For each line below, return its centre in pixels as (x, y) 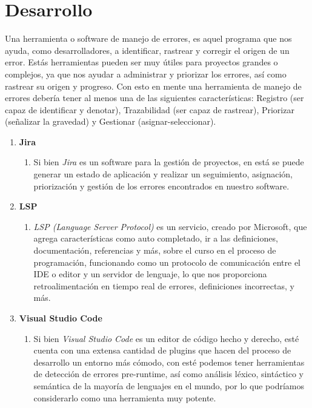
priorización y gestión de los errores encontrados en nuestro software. (161, 186)
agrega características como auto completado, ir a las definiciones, (156, 238)
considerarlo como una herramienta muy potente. (125, 397)
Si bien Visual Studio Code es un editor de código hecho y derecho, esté (166, 338)
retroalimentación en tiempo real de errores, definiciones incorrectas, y (164, 285)
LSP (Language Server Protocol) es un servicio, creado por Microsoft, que (170, 226)
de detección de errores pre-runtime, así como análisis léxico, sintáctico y (169, 374)
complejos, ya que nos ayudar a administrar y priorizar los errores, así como (146, 74)
